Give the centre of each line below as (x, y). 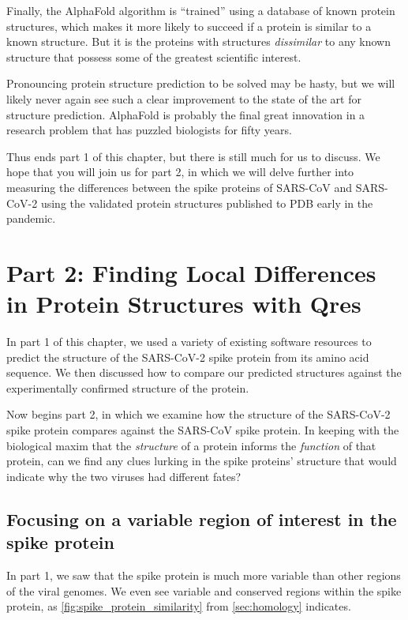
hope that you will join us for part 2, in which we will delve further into (180, 172)
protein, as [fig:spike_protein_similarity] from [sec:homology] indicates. (179, 606)
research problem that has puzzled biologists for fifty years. (149, 130)
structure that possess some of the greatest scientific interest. (154, 56)
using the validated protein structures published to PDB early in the (207, 203)
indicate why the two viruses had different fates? (124, 476)
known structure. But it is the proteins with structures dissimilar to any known (199, 41)
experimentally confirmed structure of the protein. (128, 387)
